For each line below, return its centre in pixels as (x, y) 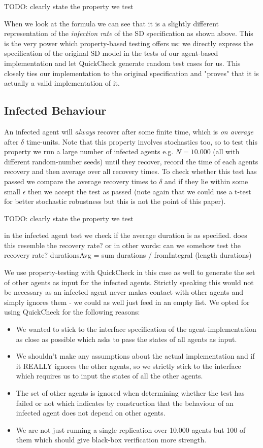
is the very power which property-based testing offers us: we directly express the (129, 43)
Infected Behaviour (55, 110)
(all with (226, 151)
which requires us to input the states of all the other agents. (109, 376)
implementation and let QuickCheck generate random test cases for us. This (122, 63)
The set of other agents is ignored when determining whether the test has (130, 393)
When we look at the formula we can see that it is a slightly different (111, 23)
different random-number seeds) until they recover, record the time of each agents (131, 161)
